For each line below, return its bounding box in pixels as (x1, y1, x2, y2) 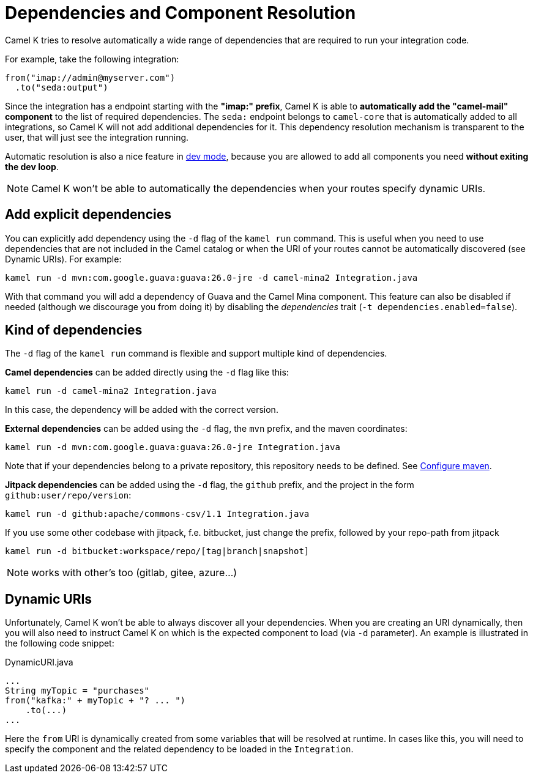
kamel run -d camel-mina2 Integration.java (5, 386, 217, 396)
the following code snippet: (5, 638, 114, 649)
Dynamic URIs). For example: (5, 253, 122, 264)
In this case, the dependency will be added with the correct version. (5, 404, 278, 415)
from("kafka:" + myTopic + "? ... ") (5, 695, 186, 706)
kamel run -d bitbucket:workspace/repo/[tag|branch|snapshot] (5, 546, 310, 557)
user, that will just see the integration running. (5, 132, 189, 143)
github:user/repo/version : (5, 490, 132, 501)
